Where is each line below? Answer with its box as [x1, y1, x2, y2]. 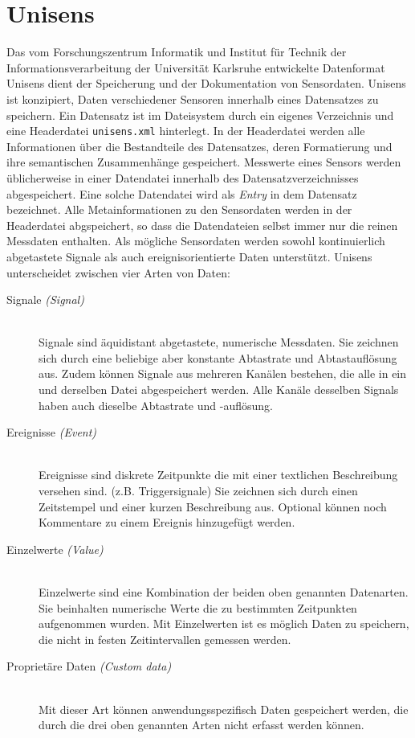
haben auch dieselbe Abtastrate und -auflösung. [39, 396, 273, 413]
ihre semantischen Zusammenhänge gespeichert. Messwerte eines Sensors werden [6, 154, 401, 170]
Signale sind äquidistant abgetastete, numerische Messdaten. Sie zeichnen [39, 334, 399, 351]
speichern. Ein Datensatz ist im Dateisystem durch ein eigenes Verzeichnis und [6, 106, 394, 123]
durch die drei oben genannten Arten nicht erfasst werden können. [39, 716, 364, 733]
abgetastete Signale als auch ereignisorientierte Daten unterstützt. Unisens [6, 248, 372, 264]
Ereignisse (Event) [6, 424, 97, 441]
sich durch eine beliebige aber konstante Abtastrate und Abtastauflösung [39, 349, 397, 366]
